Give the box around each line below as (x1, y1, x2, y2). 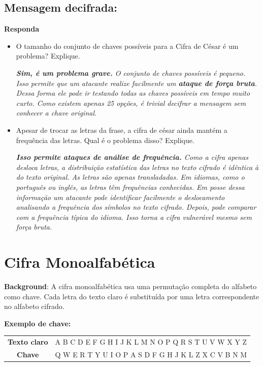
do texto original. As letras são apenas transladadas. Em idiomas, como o (16, 172, 245, 182)
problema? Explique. (16, 50, 80, 61)
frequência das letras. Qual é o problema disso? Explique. (16, 134, 194, 145)
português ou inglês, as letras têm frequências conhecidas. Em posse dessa (16, 181, 245, 192)
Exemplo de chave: (4, 318, 71, 328)
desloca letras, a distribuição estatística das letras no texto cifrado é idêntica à (16, 161, 259, 172)
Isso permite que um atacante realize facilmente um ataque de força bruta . (16, 77, 257, 88)
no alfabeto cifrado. (4, 301, 64, 312)
